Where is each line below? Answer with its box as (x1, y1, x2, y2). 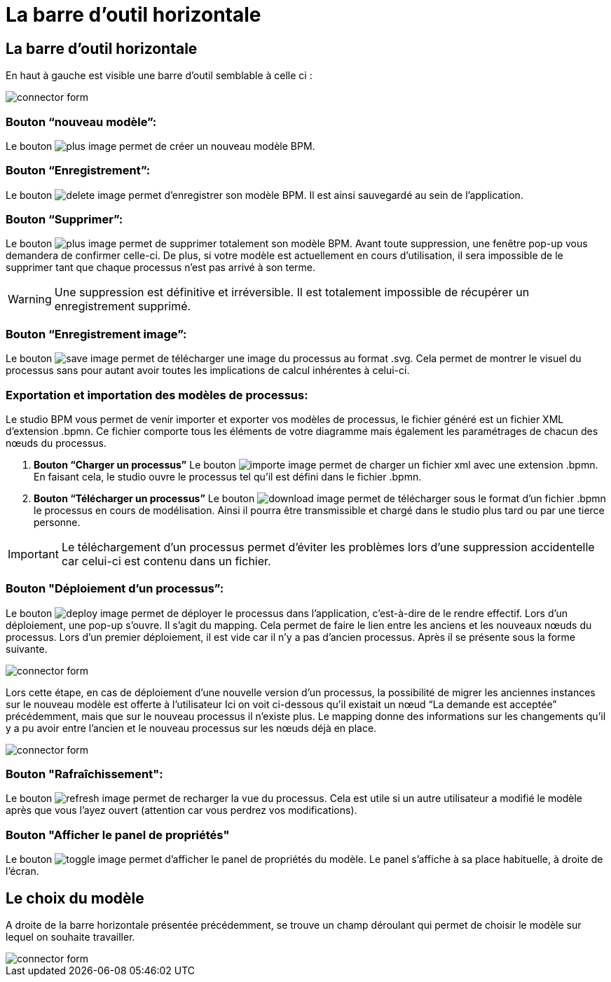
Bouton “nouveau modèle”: (6, 114, 157, 129)
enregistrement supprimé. (54, 299, 191, 314)
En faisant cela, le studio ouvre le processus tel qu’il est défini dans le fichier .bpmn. (34, 470, 422, 483)
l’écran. (6, 865, 39, 878)
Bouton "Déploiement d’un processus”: (6, 581, 224, 596)
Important (8, 546, 59, 561)
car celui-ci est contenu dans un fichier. (61, 553, 271, 568)
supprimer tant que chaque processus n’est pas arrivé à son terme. (6, 261, 316, 274)
